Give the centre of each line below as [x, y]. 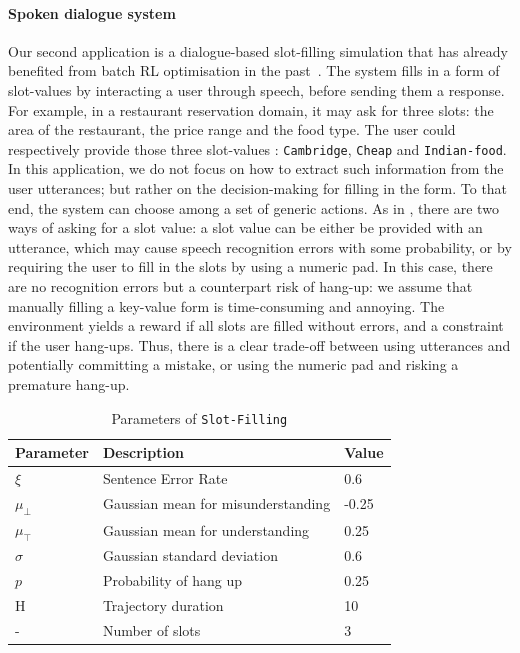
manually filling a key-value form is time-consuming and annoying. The [226, 305]
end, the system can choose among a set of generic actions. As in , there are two [253, 207]
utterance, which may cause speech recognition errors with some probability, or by [260, 246]
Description [143, 452]
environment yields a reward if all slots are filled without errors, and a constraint [256, 325]
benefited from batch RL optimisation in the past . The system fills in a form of [254, 70]
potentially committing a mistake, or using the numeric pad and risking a [233, 364]
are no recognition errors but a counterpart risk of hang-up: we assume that [240, 285]
